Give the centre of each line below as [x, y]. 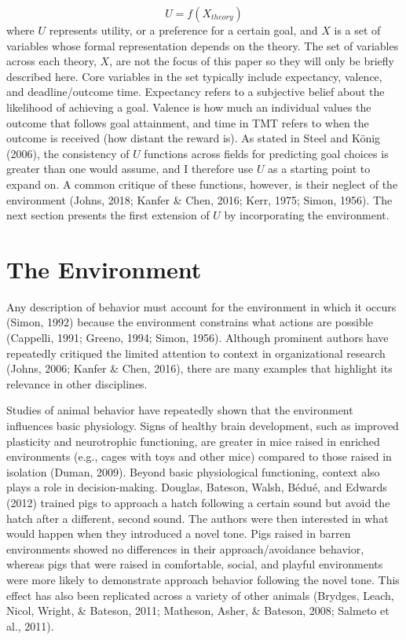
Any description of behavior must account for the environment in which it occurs [201, 306]
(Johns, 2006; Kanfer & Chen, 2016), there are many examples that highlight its [199, 368]
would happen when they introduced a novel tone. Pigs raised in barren [179, 533]
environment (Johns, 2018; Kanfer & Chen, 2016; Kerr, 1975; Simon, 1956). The [199, 199]
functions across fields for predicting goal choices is [266, 153]
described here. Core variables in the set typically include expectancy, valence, [194, 76]
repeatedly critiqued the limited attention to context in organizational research [196, 353]
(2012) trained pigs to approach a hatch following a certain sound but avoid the [198, 502]
